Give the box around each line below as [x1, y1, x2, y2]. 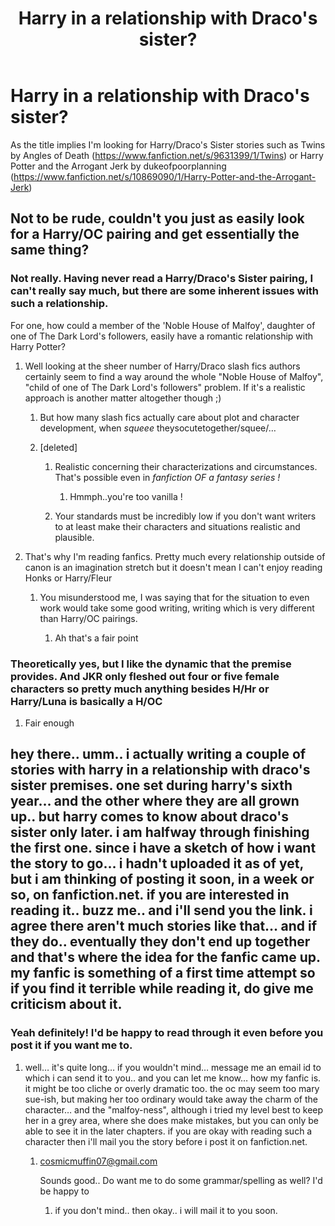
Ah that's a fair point [54, 632, 139, 644]
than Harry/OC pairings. [39, 612, 138, 624]
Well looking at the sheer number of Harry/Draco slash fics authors [24, 360, 301, 372]
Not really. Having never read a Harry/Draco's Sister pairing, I [10, 272, 314, 286]
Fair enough [24, 717, 75, 729]
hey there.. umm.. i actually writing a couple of [10, 746, 307, 763]
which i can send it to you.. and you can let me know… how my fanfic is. [24, 1072, 322, 1084]
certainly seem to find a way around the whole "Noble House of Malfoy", [24, 370, 324, 382]
